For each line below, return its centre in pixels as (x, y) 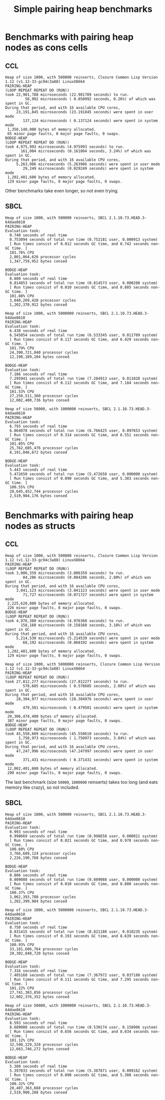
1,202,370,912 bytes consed (39, 305)
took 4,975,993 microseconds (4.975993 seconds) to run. (65, 147)
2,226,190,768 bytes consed (39, 858)
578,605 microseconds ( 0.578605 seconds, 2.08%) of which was (89, 686)
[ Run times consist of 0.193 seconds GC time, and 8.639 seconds (79, 936)
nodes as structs (40, 526)
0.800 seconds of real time (39, 278)
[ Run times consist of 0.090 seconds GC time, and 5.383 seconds (79, 478)
